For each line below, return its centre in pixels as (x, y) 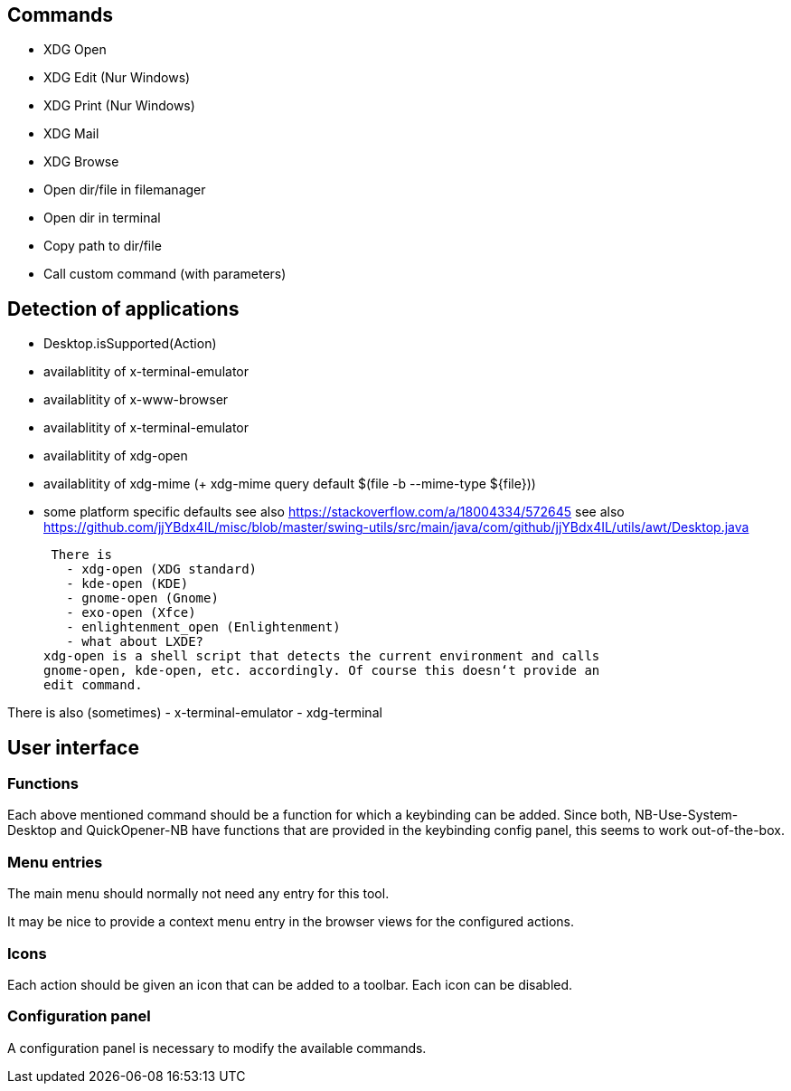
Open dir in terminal (102, 218)
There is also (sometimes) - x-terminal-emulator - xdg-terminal (195, 713)
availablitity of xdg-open (116, 456)
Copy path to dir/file (103, 246)
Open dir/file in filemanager (125, 190)
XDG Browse (81, 162)
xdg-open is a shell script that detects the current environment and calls (322, 656)
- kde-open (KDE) (127, 584)
